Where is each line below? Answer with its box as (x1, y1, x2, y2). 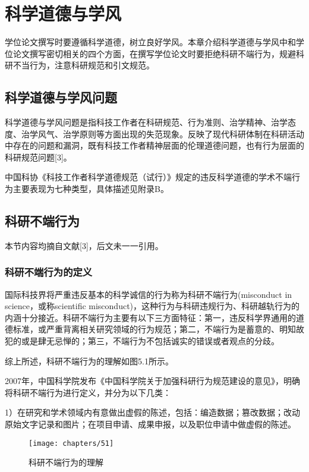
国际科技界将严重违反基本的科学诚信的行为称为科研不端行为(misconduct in (5, 288, 292, 300)
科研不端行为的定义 (5, 265, 93, 279)
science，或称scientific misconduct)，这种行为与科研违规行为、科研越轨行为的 (5, 300, 300, 312)
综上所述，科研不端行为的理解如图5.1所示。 (5, 354, 174, 367)
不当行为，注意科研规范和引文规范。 (12, 59, 154, 71)
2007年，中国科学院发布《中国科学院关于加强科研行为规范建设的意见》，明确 (5, 375, 300, 387)
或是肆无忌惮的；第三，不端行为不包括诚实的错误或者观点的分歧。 (21, 335, 279, 347)
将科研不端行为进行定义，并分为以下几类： (5, 386, 171, 398)
